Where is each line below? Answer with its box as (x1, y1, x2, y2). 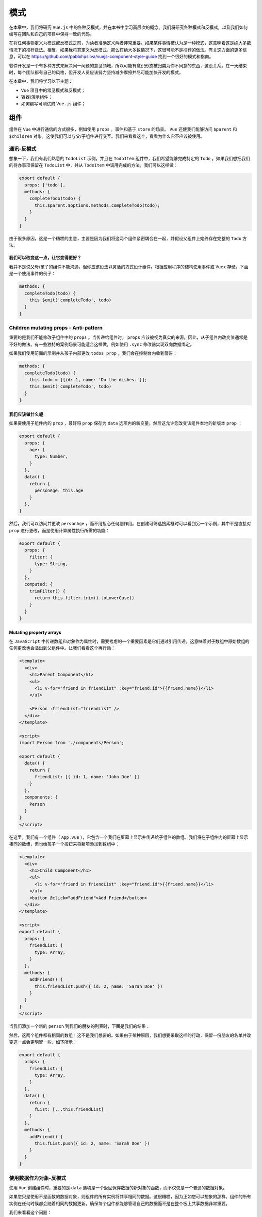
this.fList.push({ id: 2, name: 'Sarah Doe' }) (34, 1141, 150, 1146)
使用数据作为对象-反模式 (9, 1175, 66, 1181)
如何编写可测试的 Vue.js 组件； (21, 101, 86, 107)
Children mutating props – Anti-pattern (9, 324, 103, 331)
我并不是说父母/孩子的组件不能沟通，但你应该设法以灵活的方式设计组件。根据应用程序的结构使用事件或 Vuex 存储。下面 (9, 263, 248, 270)
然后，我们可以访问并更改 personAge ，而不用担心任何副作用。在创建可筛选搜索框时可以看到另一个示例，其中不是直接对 (9, 521, 251, 527)
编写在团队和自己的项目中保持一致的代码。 (9, 31, 94, 37)
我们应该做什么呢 (9, 411, 43, 417)
